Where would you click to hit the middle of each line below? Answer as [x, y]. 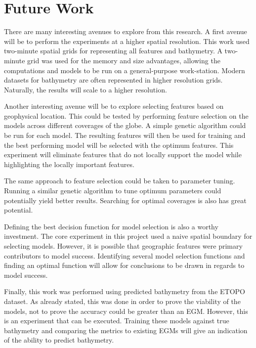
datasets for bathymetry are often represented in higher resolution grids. [113, 80]
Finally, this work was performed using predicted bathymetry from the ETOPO [125, 291]
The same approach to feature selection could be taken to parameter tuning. [120, 181]
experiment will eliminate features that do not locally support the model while [123, 154]
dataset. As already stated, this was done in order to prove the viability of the [122, 301]
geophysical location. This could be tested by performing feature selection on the [126, 115]
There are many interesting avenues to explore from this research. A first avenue [126, 31]
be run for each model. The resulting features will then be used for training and [125, 135]
